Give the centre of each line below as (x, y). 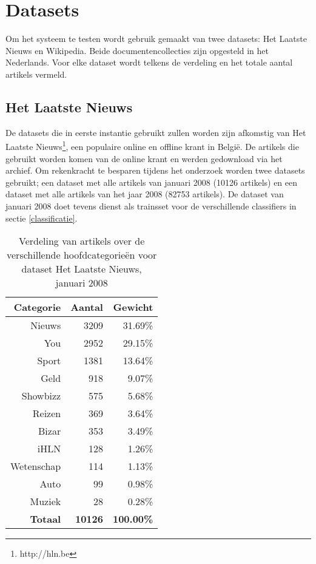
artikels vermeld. (36, 74)
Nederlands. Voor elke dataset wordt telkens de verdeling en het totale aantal (149, 62)
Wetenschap (36, 466)
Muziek (45, 501)
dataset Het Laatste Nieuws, (82, 269)
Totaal (45, 519)
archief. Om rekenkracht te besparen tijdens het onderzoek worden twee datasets (155, 170)
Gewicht (133, 307)
